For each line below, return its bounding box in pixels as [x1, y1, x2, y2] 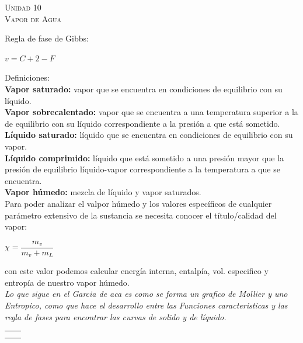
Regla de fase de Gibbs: [5, 32, 89, 44]
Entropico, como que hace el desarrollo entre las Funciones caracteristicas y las [5, 299, 288, 311]
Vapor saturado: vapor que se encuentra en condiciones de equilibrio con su [5, 82, 283, 95]
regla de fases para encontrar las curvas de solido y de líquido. [5, 310, 227, 323]
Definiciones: [5, 71, 50, 84]
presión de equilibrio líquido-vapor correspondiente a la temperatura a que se [5, 163, 280, 175]
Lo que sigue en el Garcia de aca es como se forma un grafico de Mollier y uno [5, 287, 288, 300]
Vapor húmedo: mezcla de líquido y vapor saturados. [5, 186, 201, 198]
